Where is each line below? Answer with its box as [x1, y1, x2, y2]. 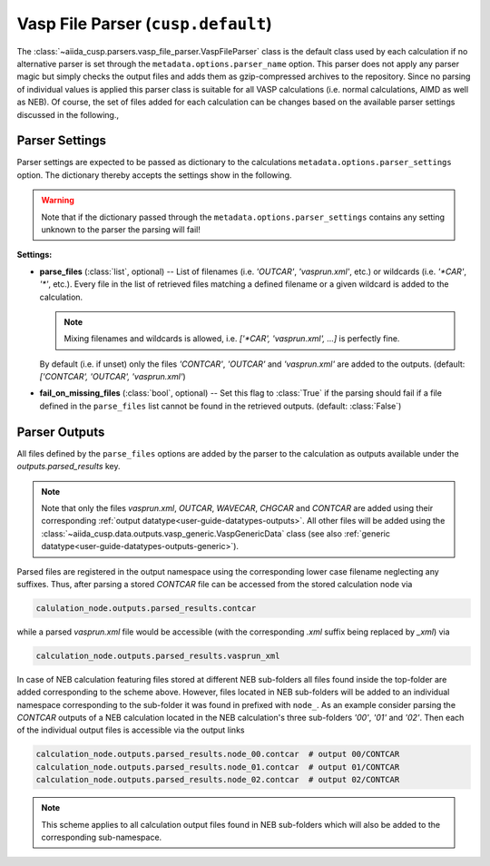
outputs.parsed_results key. [16, 461, 122, 472]
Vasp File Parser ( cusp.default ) [16, 14, 272, 34]
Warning [41, 195, 74, 206]
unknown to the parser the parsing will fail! [41, 223, 201, 235]
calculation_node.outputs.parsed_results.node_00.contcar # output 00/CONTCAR [35, 749, 400, 760]
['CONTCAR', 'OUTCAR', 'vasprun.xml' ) [39, 371, 186, 382]
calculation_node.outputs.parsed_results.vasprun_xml [35, 650, 280, 661]
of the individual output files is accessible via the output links [16, 724, 245, 735]
